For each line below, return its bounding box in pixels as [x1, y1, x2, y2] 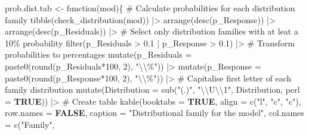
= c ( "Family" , [5, 118, 55, 130]
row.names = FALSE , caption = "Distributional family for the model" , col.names [5, 106, 304, 119]
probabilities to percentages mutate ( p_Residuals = [5, 48, 192, 61]
